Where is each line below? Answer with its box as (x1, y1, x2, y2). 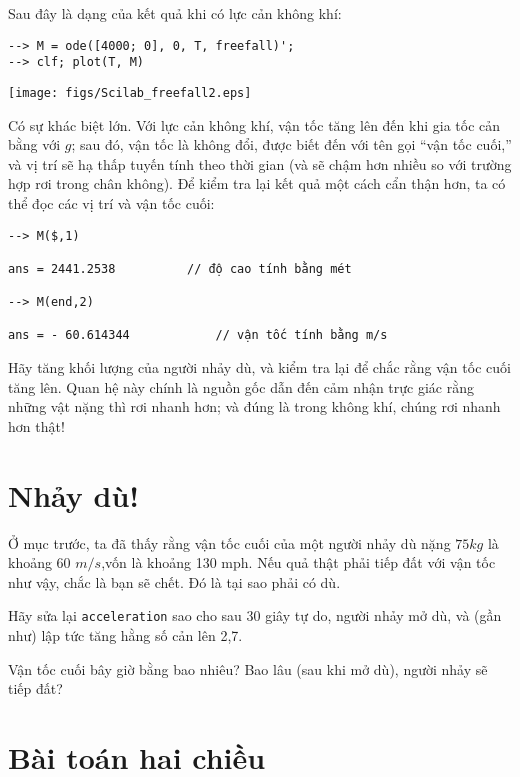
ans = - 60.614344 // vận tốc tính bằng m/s (8, 328, 388, 343)
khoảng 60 (8, 552, 71, 573)
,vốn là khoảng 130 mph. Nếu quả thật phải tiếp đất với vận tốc (101, 552, 496, 573)
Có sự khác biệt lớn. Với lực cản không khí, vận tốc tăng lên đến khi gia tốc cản (8, 114, 501, 135)
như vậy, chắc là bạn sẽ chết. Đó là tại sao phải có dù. (8, 571, 341, 592)
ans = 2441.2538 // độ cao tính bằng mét (8, 261, 352, 276)
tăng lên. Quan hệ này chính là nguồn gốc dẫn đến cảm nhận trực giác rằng (8, 376, 475, 397)
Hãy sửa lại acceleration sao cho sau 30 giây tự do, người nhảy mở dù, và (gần (8, 605, 502, 626)
